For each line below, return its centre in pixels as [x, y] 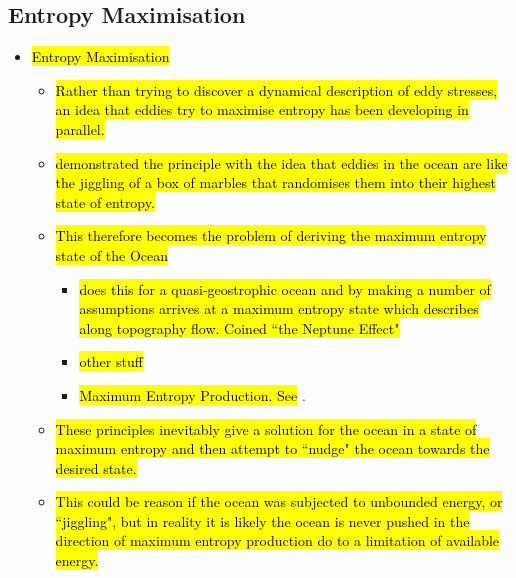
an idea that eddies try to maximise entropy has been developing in [262, 109]
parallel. [80, 128]
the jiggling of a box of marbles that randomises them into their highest [275, 182]
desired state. [96, 467]
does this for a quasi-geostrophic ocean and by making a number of [285, 288]
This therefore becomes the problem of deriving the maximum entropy [271, 235]
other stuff [111, 361]
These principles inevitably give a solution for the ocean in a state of [266, 428]
